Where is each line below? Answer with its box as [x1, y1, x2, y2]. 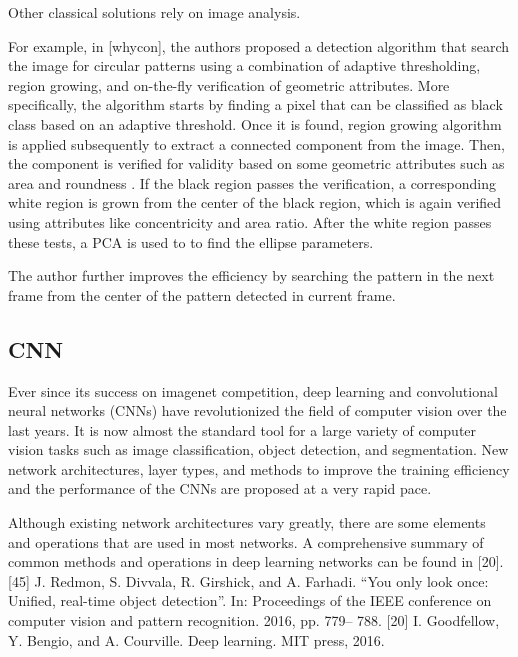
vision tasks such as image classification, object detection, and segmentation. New [8, 439, 509, 460]
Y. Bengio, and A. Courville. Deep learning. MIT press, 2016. [8, 629, 385, 650]
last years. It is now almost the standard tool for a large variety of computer [8, 419, 477, 440]
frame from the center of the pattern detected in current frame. [8, 284, 396, 305]
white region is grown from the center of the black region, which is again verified [8, 192, 502, 213]
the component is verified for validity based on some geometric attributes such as [8, 153, 505, 174]
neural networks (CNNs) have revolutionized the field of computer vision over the [8, 400, 507, 421]
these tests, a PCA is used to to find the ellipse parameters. [8, 231, 374, 252]
